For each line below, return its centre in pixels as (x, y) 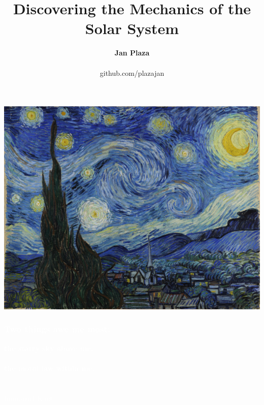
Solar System (132, 28)
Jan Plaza (132, 53)
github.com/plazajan (132, 73)
